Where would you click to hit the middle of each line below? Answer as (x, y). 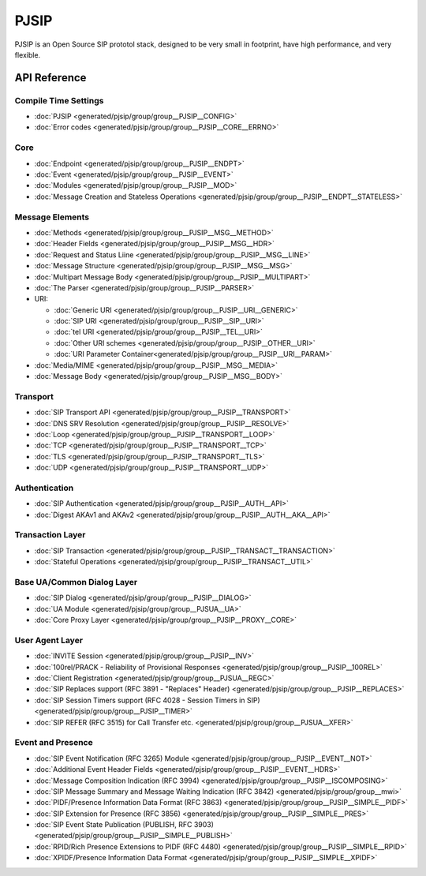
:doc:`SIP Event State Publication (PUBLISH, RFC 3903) (124, 825)
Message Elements (52, 217)
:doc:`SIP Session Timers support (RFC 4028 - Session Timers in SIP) (147, 700)
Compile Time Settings (59, 100)
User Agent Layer (49, 640)
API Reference (50, 78)
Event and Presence (54, 743)
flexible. (28, 54)
